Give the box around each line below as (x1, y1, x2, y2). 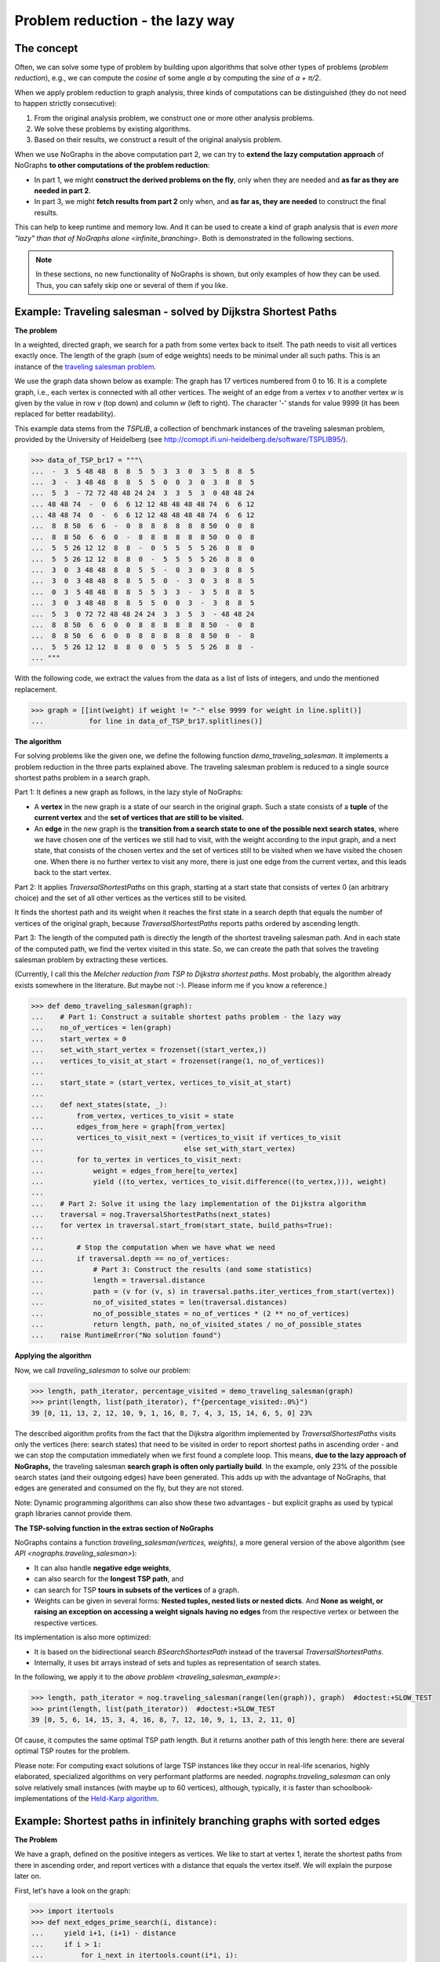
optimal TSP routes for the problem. (14, 1746, 130, 1756)
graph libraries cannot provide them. (14, 1509, 133, 1519)
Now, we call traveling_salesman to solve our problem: (14, 1366, 191, 1375)
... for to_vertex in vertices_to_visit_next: (31, 1155, 242, 1165)
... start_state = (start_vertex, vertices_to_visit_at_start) (31, 1078, 292, 1087)
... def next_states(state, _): (31, 1100, 168, 1110)
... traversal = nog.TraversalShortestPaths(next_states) (31, 1210, 271, 1220)
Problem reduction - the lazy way (14, 12, 235, 29)
